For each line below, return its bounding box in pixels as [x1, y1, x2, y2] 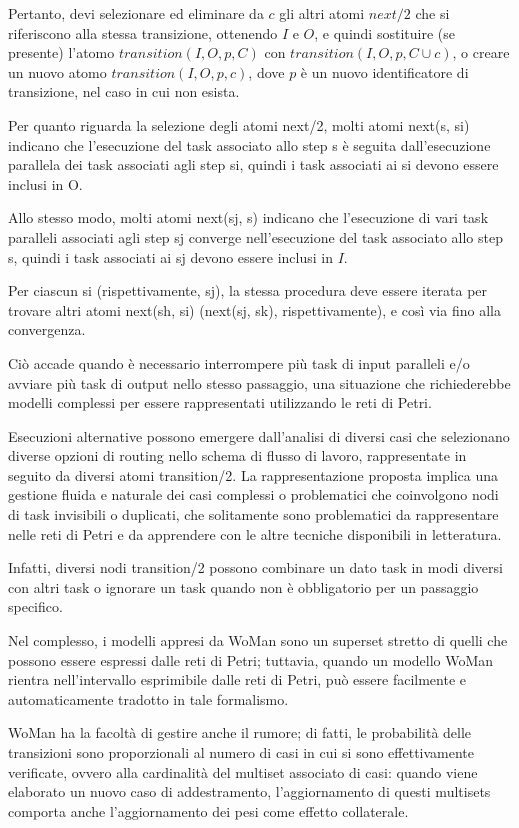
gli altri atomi [279, 3, 365, 23]
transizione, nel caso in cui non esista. [8, 81, 240, 102]
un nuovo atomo [8, 61, 107, 82]
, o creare [452, 42, 510, 63]
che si [415, 3, 450, 23]
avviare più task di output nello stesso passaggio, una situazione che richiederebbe [8, 372, 511, 393]
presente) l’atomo [8, 42, 115, 63]
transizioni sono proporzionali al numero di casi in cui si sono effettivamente [8, 742, 475, 762]
